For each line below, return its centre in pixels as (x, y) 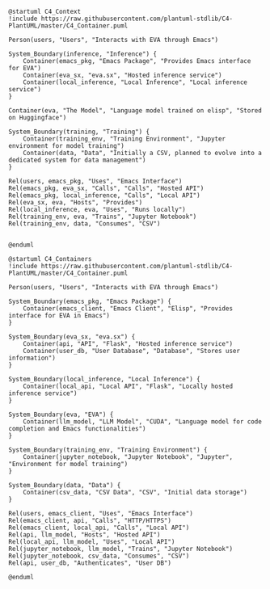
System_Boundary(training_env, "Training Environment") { (108, 450)
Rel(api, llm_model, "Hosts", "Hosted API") (84, 535)
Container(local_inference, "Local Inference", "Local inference (135, 82)
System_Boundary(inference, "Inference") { (83, 54)
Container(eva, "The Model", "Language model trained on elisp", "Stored (135, 111)
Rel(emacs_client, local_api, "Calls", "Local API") (99, 528)
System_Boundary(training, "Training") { (79, 132)
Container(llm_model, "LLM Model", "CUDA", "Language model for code (143, 422)
